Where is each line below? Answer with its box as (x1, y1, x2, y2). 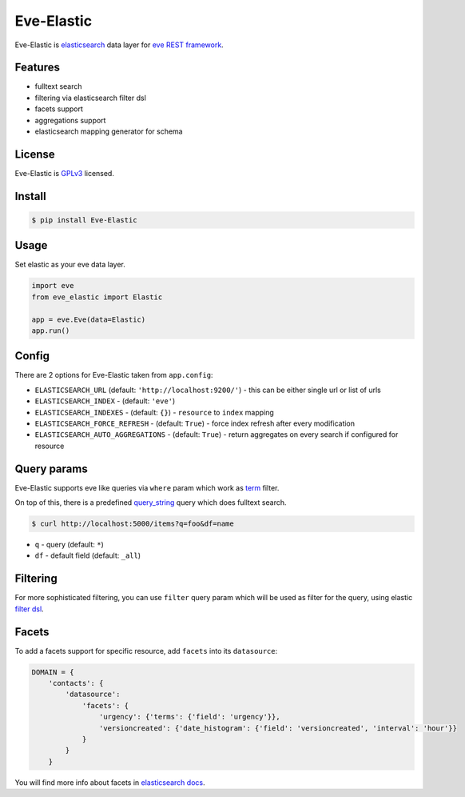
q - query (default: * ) (34, 540, 104, 550)
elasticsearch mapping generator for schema (34, 126, 183, 136)
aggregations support (34, 115, 106, 125)
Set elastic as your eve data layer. (14, 260, 125, 270)
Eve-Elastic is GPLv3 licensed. (14, 168, 115, 178)
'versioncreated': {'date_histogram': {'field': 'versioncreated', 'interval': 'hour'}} (98, 723, 457, 732)
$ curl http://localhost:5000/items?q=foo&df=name (31, 519, 235, 528)
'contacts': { (48, 679, 104, 688)
